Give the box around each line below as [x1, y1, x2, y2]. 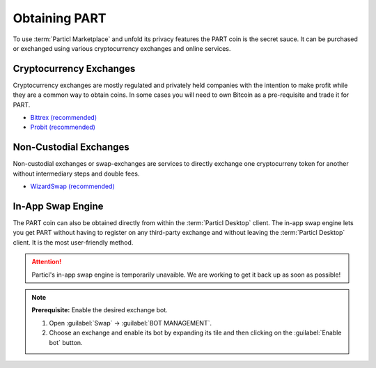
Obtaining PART [13, 10, 107, 26]
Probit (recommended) [30, 123, 95, 132]
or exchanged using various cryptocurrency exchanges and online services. [13, 44, 231, 52]
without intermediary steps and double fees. [13, 169, 140, 178]
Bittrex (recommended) [30, 114, 97, 122]
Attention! [31, 258, 62, 266]
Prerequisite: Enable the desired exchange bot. [31, 306, 169, 314]
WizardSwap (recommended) [30, 182, 115, 191]
